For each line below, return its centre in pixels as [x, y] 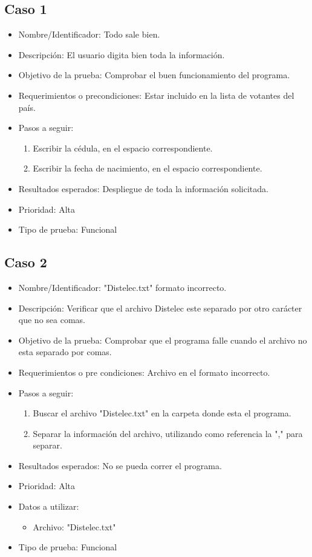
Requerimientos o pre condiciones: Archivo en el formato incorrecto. [144, 372]
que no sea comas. [52, 320]
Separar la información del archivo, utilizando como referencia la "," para [168, 433]
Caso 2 [26, 262]
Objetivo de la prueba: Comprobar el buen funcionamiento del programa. [154, 75]
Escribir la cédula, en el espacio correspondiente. [123, 148]
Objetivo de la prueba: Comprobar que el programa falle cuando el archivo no [163, 340]
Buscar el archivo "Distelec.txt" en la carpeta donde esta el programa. [162, 413]
